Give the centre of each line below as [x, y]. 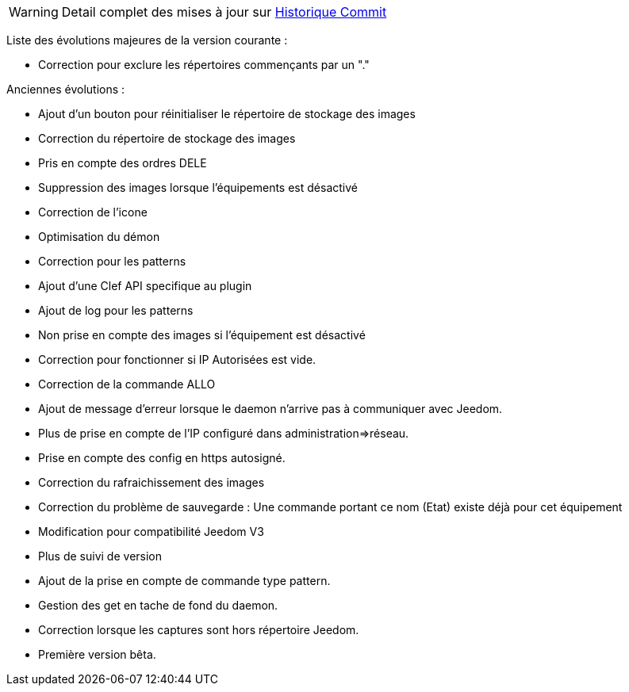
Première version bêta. [97, 654]
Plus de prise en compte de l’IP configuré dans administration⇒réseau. [224, 433]
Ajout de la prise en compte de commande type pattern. [184, 581]
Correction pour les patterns [112, 261]
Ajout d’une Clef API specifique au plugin [145, 286]
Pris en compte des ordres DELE [123, 163]
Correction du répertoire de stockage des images [167, 138]
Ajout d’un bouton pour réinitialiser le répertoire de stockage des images [227, 114]
